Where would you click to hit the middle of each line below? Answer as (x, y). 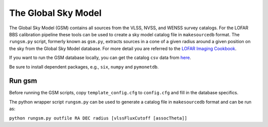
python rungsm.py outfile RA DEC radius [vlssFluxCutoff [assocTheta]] (98, 118)
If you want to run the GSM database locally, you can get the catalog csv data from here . (100, 58)
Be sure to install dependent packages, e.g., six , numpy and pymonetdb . (84, 66)
